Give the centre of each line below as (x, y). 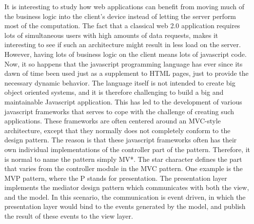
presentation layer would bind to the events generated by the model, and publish (125, 206)
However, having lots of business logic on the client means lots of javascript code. (126, 54)
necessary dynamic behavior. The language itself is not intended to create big (120, 82)
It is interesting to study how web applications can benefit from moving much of (124, 6)
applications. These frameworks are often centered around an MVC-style (113, 121)
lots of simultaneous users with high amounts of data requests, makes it (111, 35)
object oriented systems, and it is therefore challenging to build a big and (114, 92)
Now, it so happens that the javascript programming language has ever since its (124, 63)
